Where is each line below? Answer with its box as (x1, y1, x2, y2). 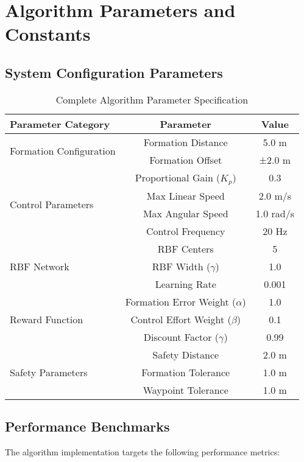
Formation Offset (149, 152, 222, 167)
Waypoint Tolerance (143, 382, 228, 397)
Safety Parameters (10, 365, 88, 379)
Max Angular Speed (143, 206, 228, 220)
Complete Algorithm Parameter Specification (55, 92, 249, 107)
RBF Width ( (152, 259, 211, 273)
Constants (5, 21, 91, 46)
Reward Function (10, 312, 83, 326)
